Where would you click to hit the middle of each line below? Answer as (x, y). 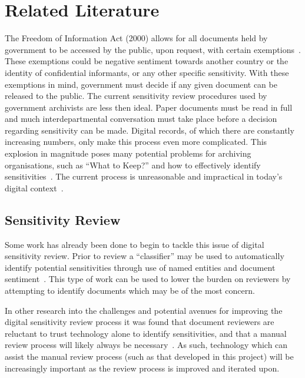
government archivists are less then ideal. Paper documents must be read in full (149, 107)
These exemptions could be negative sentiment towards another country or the (147, 61)
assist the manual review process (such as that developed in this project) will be (149, 356)
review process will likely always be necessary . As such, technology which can (146, 345)
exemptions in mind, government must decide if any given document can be (141, 84)
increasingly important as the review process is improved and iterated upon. (142, 368)
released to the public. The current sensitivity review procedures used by (136, 96)
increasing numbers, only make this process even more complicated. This (136, 142)
